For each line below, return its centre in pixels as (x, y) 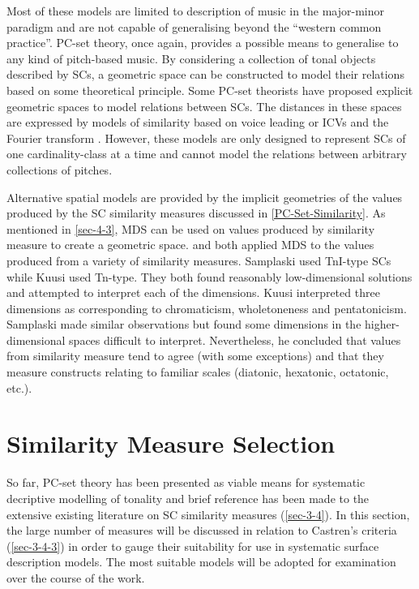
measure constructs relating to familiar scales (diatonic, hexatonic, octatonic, (198, 372)
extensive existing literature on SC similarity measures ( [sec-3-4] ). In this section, (208, 514)
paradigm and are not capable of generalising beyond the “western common (194, 26)
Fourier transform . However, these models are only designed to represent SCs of (206, 138)
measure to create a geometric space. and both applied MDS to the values (190, 245)
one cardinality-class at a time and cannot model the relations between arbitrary (207, 154)
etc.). (19, 387)
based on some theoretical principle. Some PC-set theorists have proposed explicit (210, 90)
